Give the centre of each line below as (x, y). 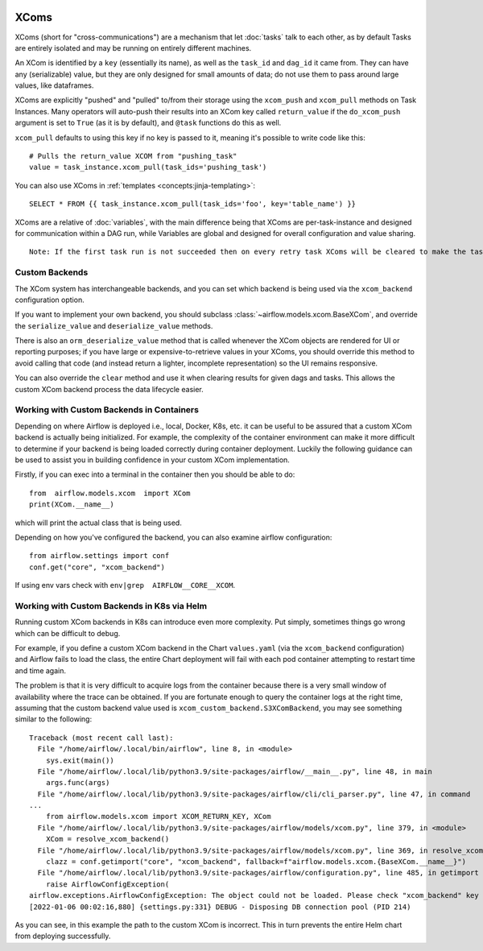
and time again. (40, 670)
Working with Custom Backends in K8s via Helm (111, 606)
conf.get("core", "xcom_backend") (97, 567)
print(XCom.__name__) (72, 504)
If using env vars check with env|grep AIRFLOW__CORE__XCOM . (125, 585)
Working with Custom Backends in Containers (107, 410)
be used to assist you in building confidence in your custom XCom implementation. (152, 460)
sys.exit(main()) (80, 760)
